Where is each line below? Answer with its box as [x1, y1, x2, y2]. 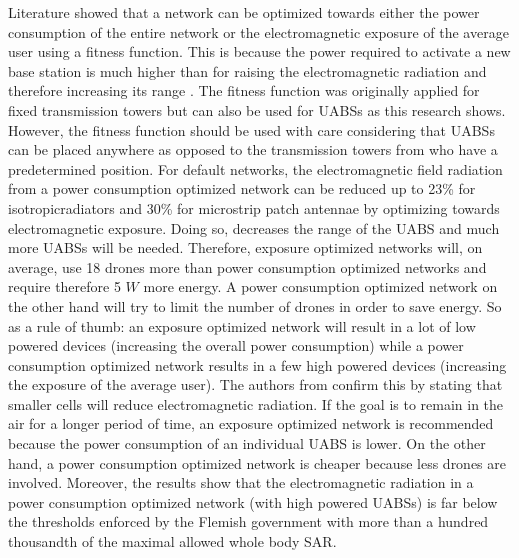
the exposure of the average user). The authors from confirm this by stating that [8, 374, 503, 395]
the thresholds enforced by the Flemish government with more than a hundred [8, 511, 489, 532]
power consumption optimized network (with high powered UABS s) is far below [8, 491, 498, 512]
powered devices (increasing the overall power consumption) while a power [8, 335, 464, 356]
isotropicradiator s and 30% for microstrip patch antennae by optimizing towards [8, 197, 500, 218]
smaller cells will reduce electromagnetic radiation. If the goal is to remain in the [8, 393, 504, 414]
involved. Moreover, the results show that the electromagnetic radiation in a [8, 472, 474, 493]
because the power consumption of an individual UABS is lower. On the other [8, 433, 486, 454]
